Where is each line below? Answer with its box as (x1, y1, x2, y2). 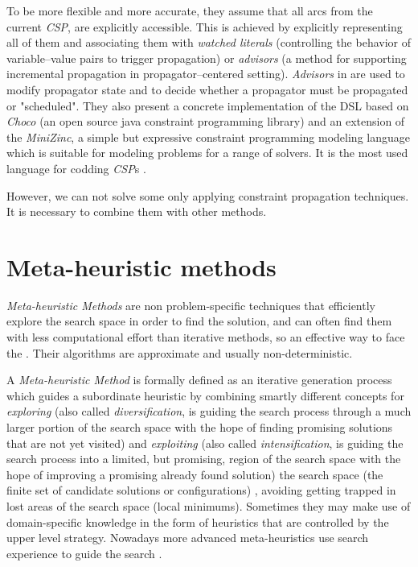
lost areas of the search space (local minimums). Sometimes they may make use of (6, 497, 411, 514)
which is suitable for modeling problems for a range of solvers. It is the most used (6, 144, 408, 161)
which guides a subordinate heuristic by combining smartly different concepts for (6, 387, 404, 404)
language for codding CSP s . (6, 159, 146, 176)
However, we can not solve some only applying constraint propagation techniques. (6, 187, 409, 204)
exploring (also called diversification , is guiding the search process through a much (6, 403, 412, 420)
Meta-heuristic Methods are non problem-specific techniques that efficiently (6, 296, 375, 313)
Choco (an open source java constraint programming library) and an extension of (6, 113, 405, 130)
